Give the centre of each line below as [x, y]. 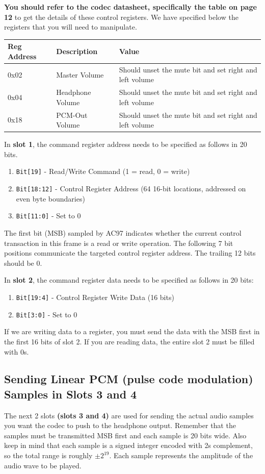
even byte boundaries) [50, 198]
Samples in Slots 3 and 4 [71, 394]
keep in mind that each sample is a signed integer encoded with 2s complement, [128, 445]
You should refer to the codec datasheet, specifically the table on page [130, 7]
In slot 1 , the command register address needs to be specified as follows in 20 [126, 144]
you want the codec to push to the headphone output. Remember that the [120, 425]
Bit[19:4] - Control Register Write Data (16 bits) [95, 297]
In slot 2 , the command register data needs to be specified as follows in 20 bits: [129, 280]
